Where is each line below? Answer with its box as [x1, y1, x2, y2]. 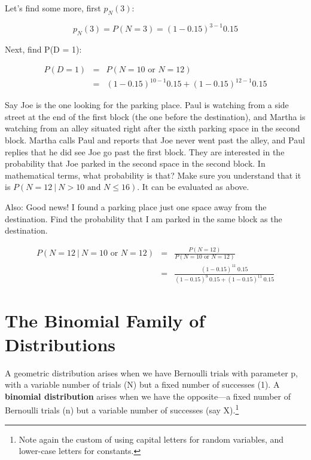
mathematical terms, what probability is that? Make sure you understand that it [5, 168, 301, 181]
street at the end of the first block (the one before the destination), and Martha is [5, 110, 306, 122]
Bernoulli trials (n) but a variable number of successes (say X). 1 [5, 402, 239, 416]
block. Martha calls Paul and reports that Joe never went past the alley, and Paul [5, 134, 305, 146]
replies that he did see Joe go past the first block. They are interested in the [5, 145, 285, 158]
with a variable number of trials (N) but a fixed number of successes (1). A [5, 378, 280, 391]
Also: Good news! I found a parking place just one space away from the [5, 201, 267, 213]
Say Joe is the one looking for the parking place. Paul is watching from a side [5, 99, 289, 111]
